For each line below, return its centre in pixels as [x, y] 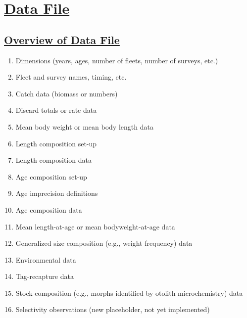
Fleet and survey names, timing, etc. [71, 77]
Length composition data [53, 160]
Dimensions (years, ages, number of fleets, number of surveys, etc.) [117, 60]
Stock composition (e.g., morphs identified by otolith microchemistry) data [129, 293]
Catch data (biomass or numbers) [67, 93]
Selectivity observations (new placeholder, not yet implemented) [113, 309]
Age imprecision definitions [57, 193]
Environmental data [46, 259]
